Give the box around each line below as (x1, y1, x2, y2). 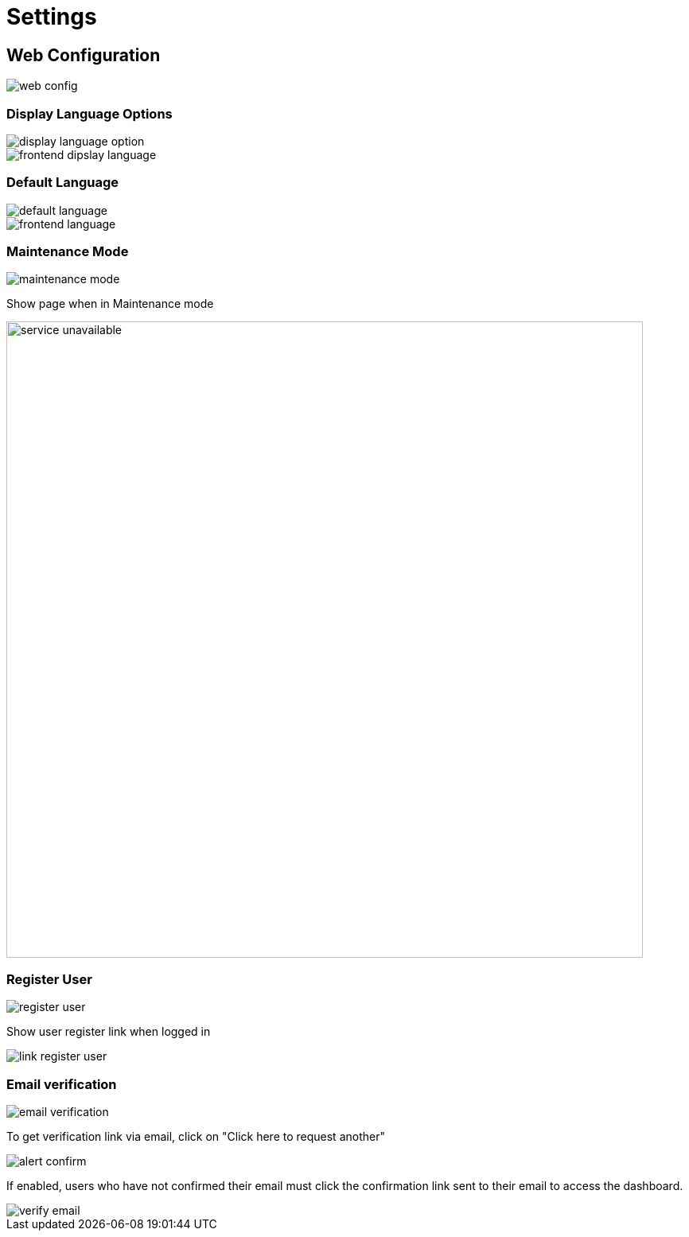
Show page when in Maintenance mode (6, 297, 214, 311)
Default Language (6, 174, 119, 191)
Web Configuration (6, 45, 161, 65)
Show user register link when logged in (6, 1025, 211, 1039)
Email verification (6, 1076, 117, 1092)
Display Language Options (6, 105, 173, 122)
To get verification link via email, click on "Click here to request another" (6, 1129, 385, 1143)
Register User (6, 971, 92, 987)
